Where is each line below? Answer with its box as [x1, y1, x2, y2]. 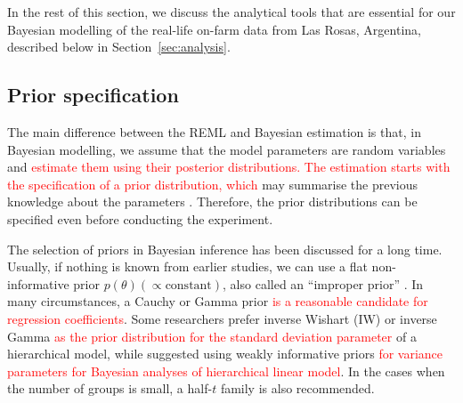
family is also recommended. [220, 379, 375, 398]
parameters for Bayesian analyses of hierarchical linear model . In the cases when [7, 361, 445, 380]
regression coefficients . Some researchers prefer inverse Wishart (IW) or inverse [7, 309, 437, 327]
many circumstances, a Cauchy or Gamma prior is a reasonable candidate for [7, 292, 428, 310]
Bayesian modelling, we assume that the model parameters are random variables [7, 140, 446, 158]
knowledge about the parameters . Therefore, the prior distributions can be [7, 192, 418, 211]
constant [165, 278, 212, 292]
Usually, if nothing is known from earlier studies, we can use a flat [7, 257, 368, 276]
